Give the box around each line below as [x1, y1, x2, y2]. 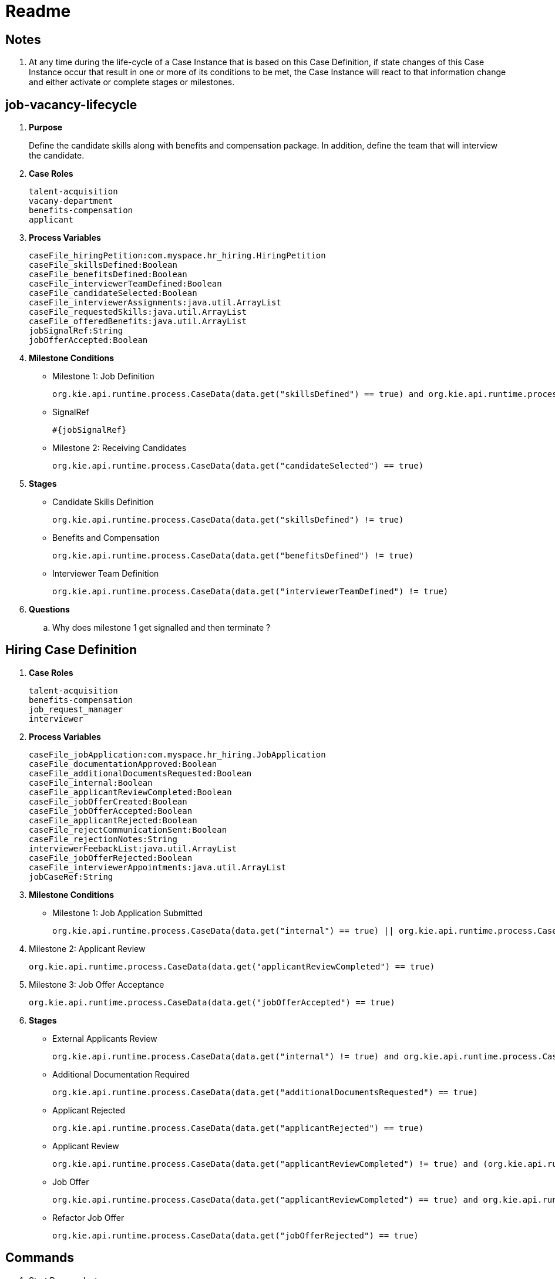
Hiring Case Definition [5, 642, 137, 658]
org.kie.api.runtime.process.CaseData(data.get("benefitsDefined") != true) [52, 551, 414, 561]
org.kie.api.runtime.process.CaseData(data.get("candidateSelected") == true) [52, 461, 424, 471]
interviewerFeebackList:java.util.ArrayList [29, 843, 237, 853]
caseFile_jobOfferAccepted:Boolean [29, 806, 193, 816]
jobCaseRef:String [29, 871, 113, 881]
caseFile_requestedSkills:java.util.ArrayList [29, 307, 247, 317]
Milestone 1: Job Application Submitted [52, 907, 203, 918]
